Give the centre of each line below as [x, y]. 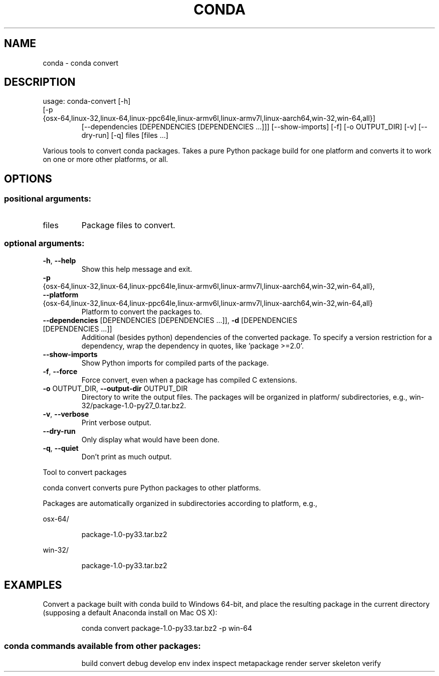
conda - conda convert [81, 63]
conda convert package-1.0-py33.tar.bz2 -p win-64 [167, 628]
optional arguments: [44, 243]
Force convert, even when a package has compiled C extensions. [189, 380]
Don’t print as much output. [127, 457]
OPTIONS [28, 179]
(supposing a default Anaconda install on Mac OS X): [130, 613]
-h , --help [59, 261]
